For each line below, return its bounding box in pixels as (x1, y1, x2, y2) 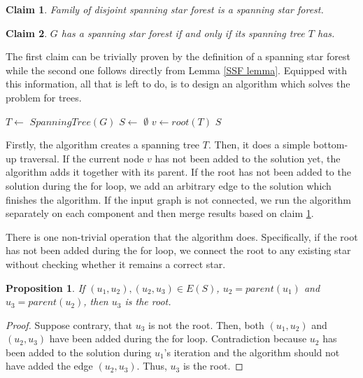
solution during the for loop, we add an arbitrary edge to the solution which (6, 178, 332, 192)
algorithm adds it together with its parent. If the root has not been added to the (6, 164, 351, 179)
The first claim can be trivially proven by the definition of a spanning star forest (6, 49, 350, 64)
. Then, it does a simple (208, 137, 311, 152)
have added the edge (6, 358, 93, 373)
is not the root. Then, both (148, 317, 264, 332)
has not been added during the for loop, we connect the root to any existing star (6, 243, 351, 258)
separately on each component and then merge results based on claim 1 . (6, 206, 314, 220)
